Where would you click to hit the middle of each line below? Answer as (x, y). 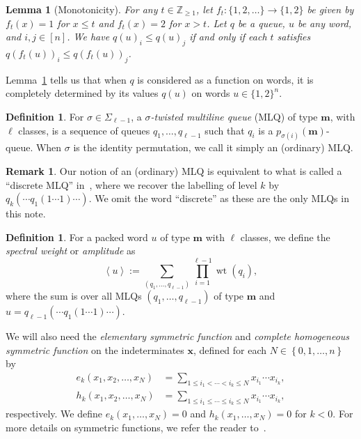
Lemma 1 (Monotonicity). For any (82, 9)
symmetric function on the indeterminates (95, 349)
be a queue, (261, 23)
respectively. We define (54, 414)
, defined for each (230, 349)
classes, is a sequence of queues (84, 130)
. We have (88, 37)
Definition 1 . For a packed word (77, 237)
